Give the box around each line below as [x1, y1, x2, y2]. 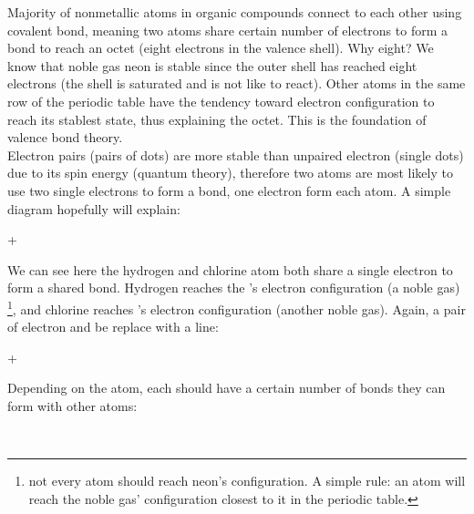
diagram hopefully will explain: [7, 199, 180, 218]
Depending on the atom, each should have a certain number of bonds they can [7, 378, 446, 397]
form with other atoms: [7, 396, 138, 415]
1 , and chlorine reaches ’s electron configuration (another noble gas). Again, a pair [7, 296, 466, 318]
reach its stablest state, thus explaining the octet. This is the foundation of [7, 109, 427, 128]
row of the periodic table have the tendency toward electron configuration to [7, 91, 435, 110]
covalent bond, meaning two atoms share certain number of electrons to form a [7, 20, 448, 39]
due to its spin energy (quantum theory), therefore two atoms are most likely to [7, 163, 453, 182]
